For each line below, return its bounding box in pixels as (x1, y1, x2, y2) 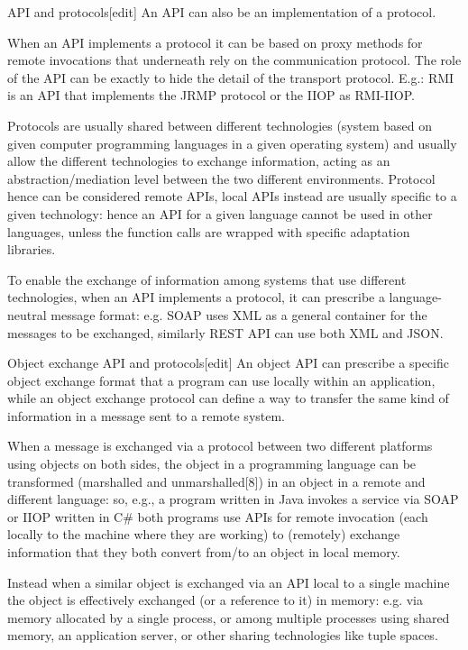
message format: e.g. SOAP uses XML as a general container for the (50, 305, 427, 324)
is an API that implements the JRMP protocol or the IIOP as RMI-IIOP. (7, 86, 416, 105)
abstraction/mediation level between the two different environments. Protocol (7, 169, 436, 188)
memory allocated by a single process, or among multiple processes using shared (7, 608, 450, 627)
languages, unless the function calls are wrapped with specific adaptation (7, 222, 410, 241)
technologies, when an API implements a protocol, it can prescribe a (7, 288, 385, 307)
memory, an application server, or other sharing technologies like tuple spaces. (7, 626, 438, 645)
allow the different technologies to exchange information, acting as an (7, 151, 390, 170)
